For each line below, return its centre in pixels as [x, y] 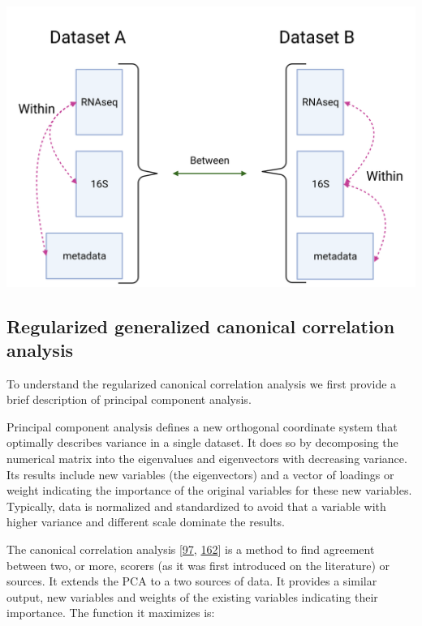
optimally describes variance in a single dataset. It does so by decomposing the [202, 442]
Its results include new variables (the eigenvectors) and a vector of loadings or [200, 474]
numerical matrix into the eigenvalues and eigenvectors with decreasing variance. [207, 459]
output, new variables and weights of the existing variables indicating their [192, 596]
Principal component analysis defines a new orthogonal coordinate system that [202, 426]
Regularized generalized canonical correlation [201, 326]
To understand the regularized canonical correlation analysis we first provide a [202, 383]
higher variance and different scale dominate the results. [146, 522]
